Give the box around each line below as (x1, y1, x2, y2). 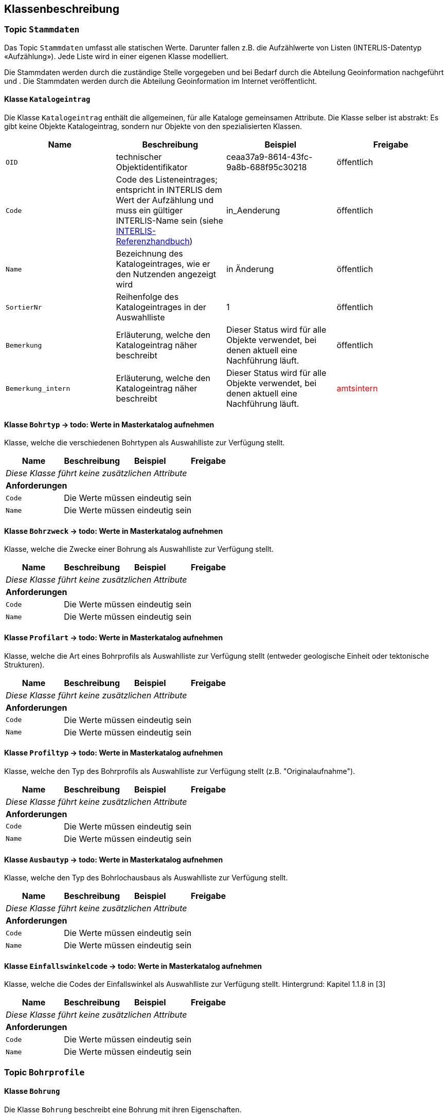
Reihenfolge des (116, 292, 179, 302)
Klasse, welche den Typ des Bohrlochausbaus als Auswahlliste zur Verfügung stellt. (4, 873, 288, 882)
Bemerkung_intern (6, 384, 70, 392)
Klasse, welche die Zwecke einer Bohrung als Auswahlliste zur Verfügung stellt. (4, 545, 274, 554)
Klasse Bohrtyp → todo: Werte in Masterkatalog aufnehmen (4, 420, 214, 429)
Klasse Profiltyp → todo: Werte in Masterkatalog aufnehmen (4, 748, 223, 758)
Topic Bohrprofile (4, 1067, 85, 1077)
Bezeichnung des (116, 248, 183, 259)
